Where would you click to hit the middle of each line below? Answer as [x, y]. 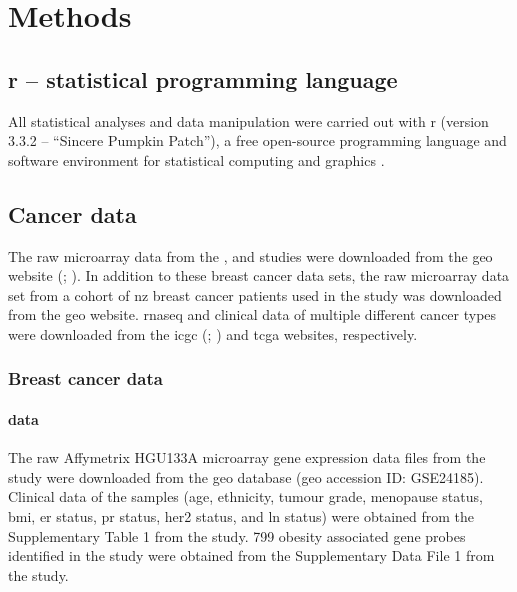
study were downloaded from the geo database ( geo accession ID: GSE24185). [246, 476]
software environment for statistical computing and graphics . [196, 159]
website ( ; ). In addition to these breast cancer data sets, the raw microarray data [259, 275]
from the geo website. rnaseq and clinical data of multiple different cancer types [252, 314]
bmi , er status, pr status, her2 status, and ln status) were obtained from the [241, 515]
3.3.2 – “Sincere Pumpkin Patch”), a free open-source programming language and [257, 140]
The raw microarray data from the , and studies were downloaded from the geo [250, 255]
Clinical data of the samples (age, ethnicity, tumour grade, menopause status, [245, 496]
